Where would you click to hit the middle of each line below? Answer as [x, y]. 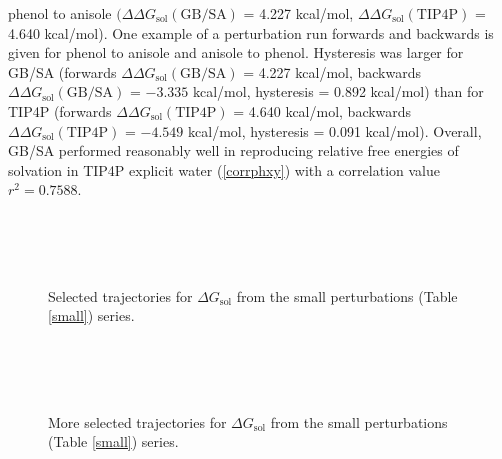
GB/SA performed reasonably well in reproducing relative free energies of [233, 150]
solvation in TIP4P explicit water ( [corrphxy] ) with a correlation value [224, 169]
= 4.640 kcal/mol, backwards [322, 110]
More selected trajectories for [137, 421]
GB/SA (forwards [62, 71]
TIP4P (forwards [60, 110]
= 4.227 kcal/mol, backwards [332, 71]
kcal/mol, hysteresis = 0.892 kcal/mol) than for [338, 91]
